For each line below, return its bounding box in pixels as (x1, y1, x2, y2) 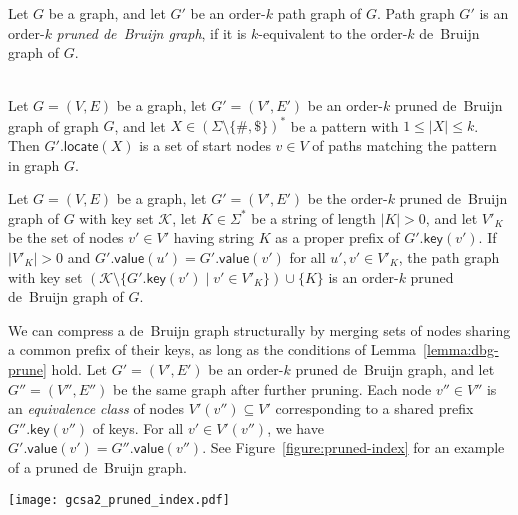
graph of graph (8, 115, 99, 136)
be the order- (307, 188, 388, 209)
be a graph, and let (48, 3, 166, 23)
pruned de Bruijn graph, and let (295, 359, 495, 379)
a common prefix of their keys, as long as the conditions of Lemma (8, 339, 417, 360)
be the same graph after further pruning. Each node (113, 378, 432, 399)
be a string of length (251, 207, 376, 228)
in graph (8, 154, 60, 175)
